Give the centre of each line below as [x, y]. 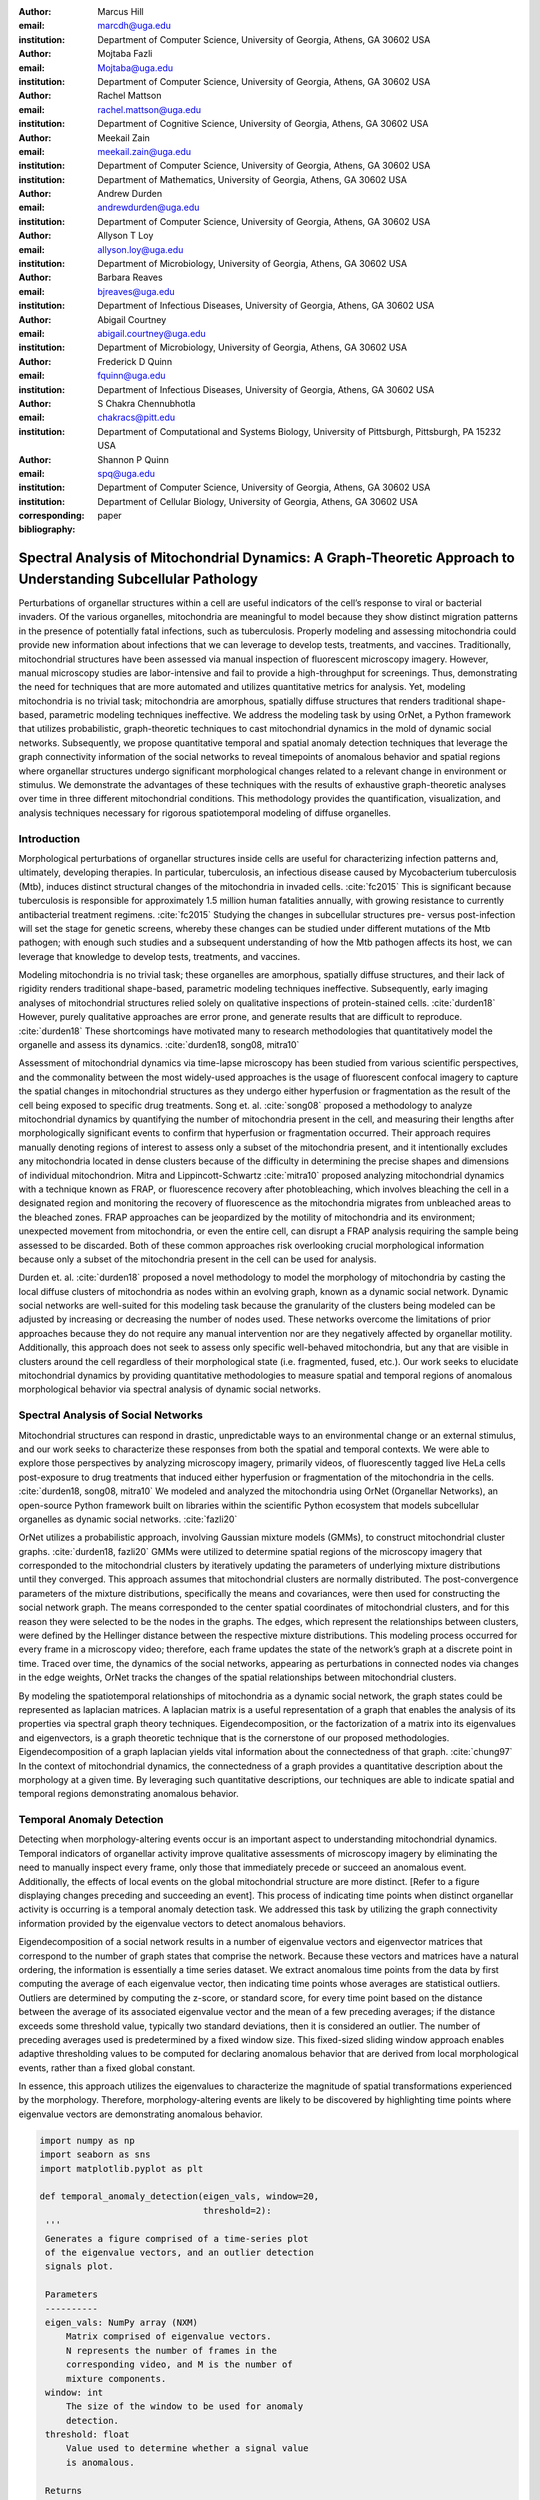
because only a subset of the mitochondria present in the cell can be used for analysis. [197, 1259]
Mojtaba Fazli [125, 54]
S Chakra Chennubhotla [146, 403]
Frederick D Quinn [135, 361]
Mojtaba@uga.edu [135, 67]
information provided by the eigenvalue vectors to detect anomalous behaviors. [182, 1923]
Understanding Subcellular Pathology [138, 578]
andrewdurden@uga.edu [148, 207]
